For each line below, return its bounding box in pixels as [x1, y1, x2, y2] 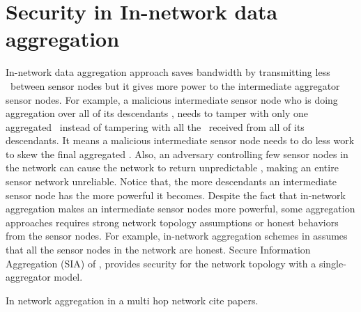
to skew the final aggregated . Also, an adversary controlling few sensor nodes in [6, 146, 348, 161]
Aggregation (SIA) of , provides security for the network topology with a [6, 256, 316, 270]
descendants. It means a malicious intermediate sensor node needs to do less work [6, 133, 355, 148]
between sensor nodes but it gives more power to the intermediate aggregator [10, 78, 340, 93]
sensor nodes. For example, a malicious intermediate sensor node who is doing [6, 92, 338, 107]
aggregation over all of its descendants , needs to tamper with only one [6, 106, 309, 120]
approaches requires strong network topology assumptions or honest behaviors [6, 214, 339, 229]
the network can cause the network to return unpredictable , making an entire [6, 160, 339, 175]
